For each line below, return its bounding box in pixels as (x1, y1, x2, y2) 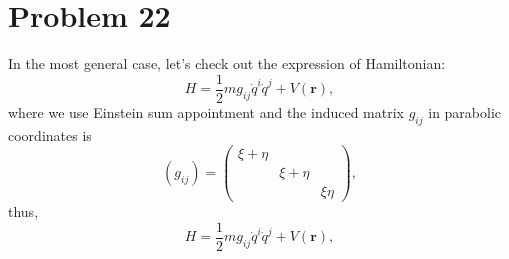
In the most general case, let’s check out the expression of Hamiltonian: (8, 53, 446, 74)
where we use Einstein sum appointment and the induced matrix (8, 101, 405, 122)
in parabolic (428, 101, 502, 122)
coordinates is (8, 124, 92, 145)
